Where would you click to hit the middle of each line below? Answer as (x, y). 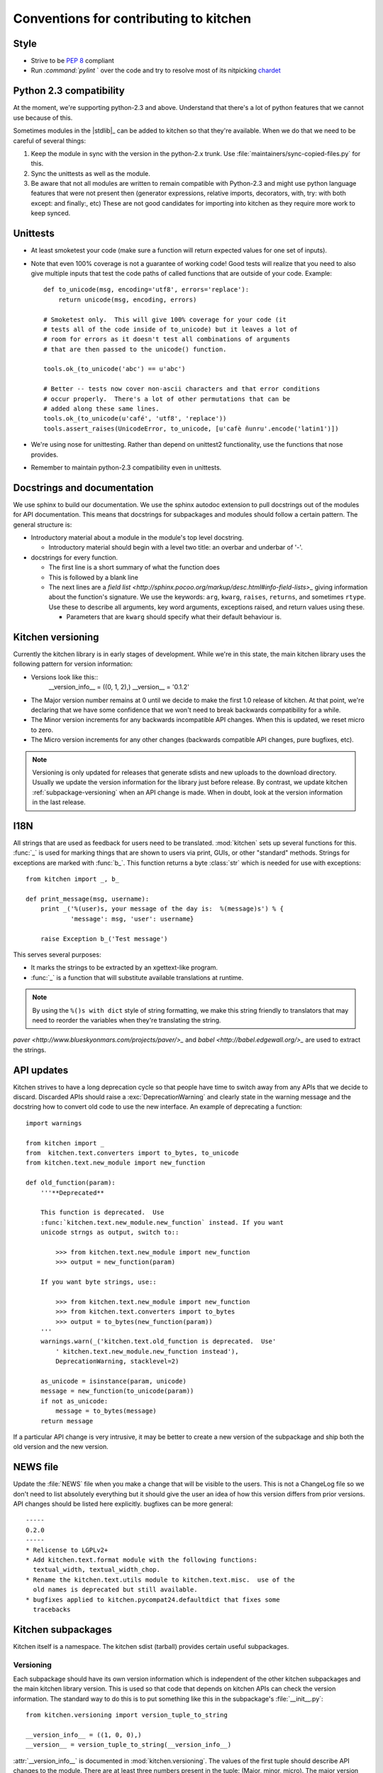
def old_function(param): (71, 1183)
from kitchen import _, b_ (73, 879)
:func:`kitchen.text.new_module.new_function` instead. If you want (162, 1222)
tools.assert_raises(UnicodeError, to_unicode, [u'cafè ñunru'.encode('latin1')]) (191, 428)
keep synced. (51, 213)
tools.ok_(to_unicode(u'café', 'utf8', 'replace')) (135, 419)
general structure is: (43, 524)
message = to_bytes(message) (106, 1411)
